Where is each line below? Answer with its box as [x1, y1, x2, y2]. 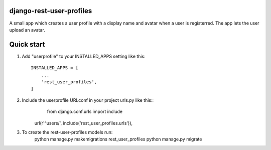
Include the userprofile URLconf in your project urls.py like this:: [22, 97, 154, 103]
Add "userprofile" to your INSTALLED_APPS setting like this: [22, 53, 146, 59]
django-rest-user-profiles [9, 7, 92, 15]
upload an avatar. [9, 27, 45, 33]
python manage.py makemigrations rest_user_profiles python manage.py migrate [34, 136, 202, 142]
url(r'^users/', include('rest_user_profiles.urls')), [34, 120, 133, 126]
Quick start [9, 40, 45, 49]
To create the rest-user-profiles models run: [22, 129, 113, 135]
